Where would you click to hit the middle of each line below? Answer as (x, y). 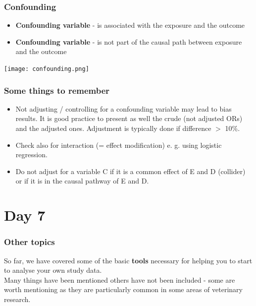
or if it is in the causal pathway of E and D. (82, 181)
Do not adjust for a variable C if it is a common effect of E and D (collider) (130, 171)
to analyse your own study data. (53, 270)
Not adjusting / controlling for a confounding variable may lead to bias (124, 108)
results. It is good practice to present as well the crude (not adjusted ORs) (129, 118)
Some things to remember (57, 90)
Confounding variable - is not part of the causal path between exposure (129, 41)
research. (17, 299)
